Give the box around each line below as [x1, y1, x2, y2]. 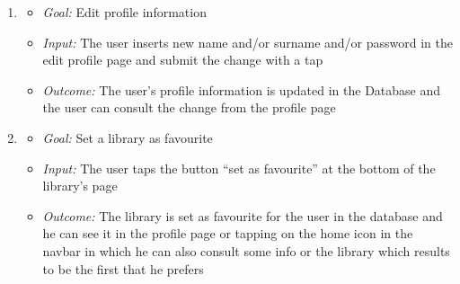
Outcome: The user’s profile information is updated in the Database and [42, 80, 441, 99]
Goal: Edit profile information [42, 3, 207, 21]
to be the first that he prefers [42, 259, 204, 278]
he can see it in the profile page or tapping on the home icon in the [42, 224, 413, 243]
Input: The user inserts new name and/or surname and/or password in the [42, 32, 453, 51]
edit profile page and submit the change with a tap [42, 50, 323, 69]
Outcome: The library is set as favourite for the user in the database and [42, 206, 443, 225]
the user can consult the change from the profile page [42, 98, 336, 117]
